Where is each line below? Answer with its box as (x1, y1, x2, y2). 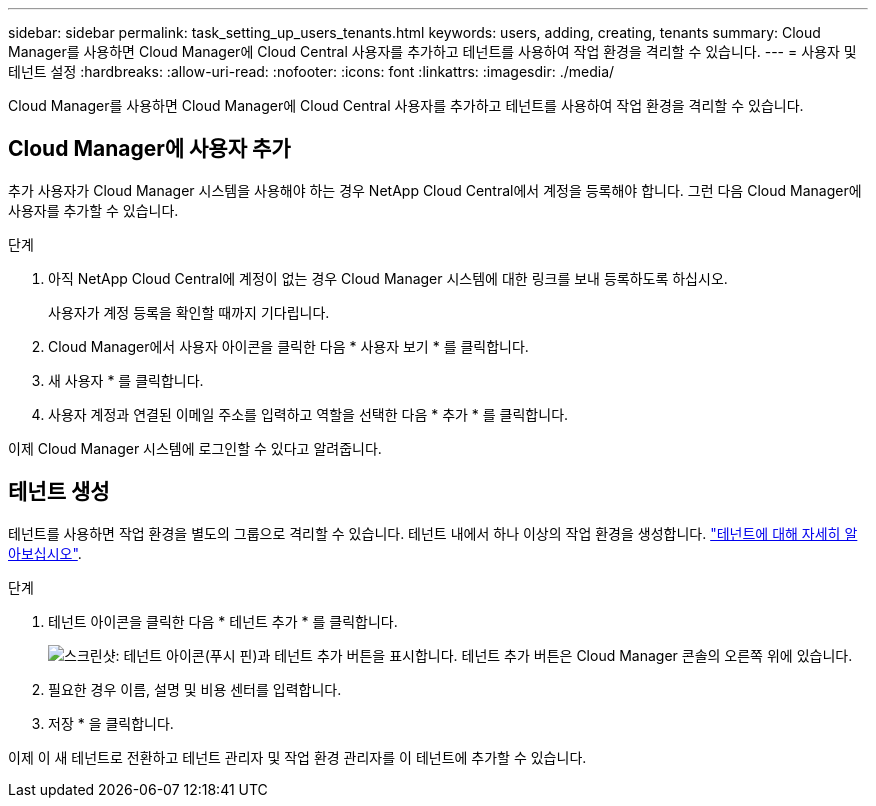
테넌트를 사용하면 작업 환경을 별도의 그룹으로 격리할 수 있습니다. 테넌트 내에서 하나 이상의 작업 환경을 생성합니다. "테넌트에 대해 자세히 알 (8, 524, 858, 542)
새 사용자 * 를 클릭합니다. (48, 371, 204, 389)
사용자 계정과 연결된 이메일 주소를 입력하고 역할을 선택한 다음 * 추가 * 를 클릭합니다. (48, 405, 569, 423)
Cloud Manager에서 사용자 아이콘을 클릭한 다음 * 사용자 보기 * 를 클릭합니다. (48, 337, 529, 355)
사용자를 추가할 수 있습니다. (8, 201, 179, 219)
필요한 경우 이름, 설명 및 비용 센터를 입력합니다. (48, 680, 342, 698)
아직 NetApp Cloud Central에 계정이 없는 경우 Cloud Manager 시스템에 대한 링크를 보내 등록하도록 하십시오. (48, 269, 728, 287)
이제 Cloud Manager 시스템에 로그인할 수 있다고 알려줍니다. (8, 439, 382, 457)
